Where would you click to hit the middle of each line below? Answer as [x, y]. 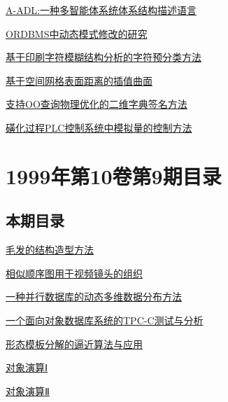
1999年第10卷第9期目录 [114, 175]
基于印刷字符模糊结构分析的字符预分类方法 [104, 57]
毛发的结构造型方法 [50, 250]
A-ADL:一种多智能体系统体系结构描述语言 [101, 10]
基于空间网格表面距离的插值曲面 [79, 80]
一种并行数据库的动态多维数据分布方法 [94, 297]
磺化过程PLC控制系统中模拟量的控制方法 [99, 127]
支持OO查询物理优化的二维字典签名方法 [97, 104]
